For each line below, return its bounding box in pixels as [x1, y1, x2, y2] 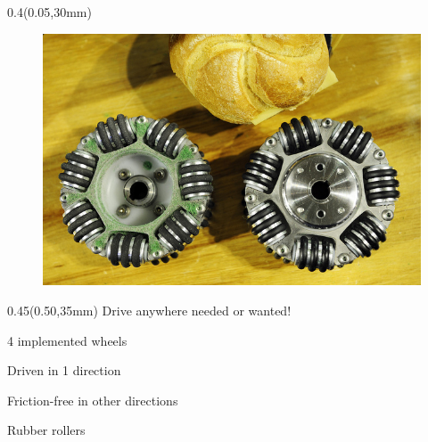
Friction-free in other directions [7, 390, 178, 409]
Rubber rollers [7, 421, 86, 439]
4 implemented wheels [7, 331, 128, 349]
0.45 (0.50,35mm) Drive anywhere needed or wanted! [7, 301, 292, 320]
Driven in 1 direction [7, 361, 121, 380]
